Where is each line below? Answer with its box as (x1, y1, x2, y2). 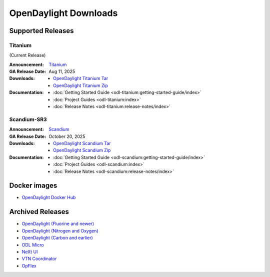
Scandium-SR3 (9, 115, 47, 122)
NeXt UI (21, 248, 38, 254)
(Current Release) (9, 52, 46, 58)
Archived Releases (9, 207, 69, 216)
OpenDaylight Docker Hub (21, 194, 76, 200)
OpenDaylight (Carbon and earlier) (21, 235, 93, 241)
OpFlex (21, 262, 37, 268)
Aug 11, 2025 (48, 68, 75, 74)
